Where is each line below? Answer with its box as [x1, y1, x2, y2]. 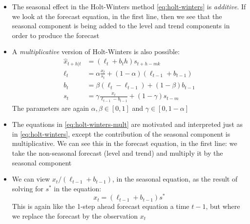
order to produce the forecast [12, 30, 100, 40]
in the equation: [54, 183, 102, 193]
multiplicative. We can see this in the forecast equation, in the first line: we [12, 138, 237, 148]
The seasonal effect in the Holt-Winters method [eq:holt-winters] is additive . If [12, 1, 246, 11]
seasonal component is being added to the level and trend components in [12, 20, 230, 31]
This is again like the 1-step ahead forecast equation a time [12, 201, 189, 211]
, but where [206, 201, 240, 211]
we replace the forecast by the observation [12, 211, 138, 221]
